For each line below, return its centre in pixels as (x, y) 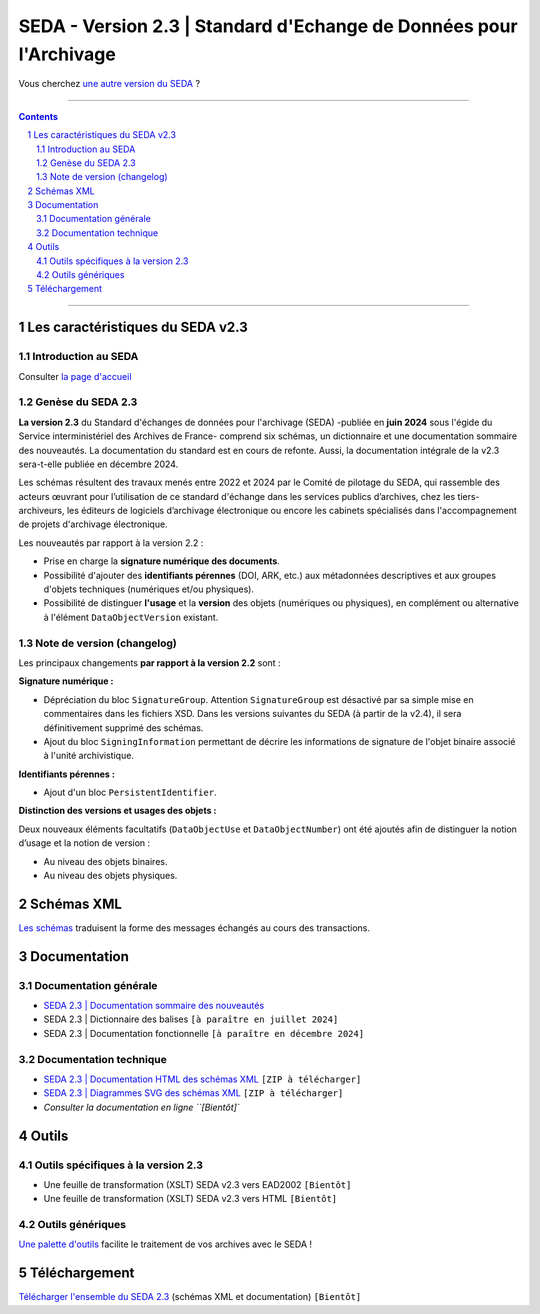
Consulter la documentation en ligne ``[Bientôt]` (141, 1107)
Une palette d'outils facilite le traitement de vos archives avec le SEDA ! (165, 1244)
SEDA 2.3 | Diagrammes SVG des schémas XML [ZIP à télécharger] (193, 1093)
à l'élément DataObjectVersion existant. (131, 617)
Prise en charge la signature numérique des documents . (161, 561)
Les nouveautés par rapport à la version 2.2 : (111, 542)
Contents (38, 116)
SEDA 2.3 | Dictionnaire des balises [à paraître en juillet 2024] (191, 1019)
